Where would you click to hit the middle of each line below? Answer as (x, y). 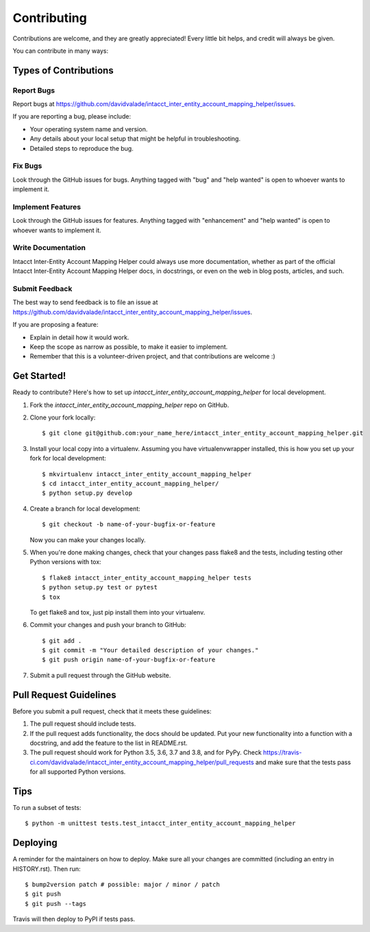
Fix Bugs (27, 166)
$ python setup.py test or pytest (100, 587)
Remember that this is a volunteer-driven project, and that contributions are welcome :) (152, 356)
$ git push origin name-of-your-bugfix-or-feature (129, 660)
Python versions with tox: (66, 562)
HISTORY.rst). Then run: (47, 869)
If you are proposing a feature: (56, 325)
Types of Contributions (63, 70)
